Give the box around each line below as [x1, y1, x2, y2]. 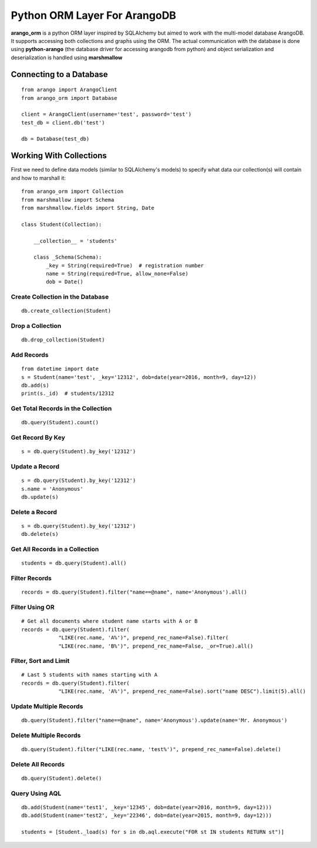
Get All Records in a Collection [11, 545, 99, 554]
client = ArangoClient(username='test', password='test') [21, 111, 192, 118]
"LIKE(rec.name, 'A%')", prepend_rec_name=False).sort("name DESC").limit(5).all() [58, 688, 306, 695]
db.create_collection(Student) [21, 307, 112, 314]
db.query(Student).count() [21, 419, 99, 426]
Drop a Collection [11, 322, 62, 330]
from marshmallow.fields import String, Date [21, 205, 155, 211]
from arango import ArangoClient [21, 86, 117, 93]
